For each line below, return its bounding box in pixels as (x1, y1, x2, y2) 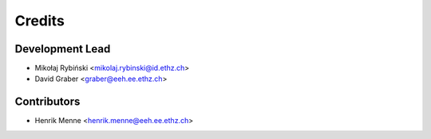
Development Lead (14, 42, 111, 56)
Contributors (14, 95, 81, 109)
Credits (14, 12, 65, 29)
